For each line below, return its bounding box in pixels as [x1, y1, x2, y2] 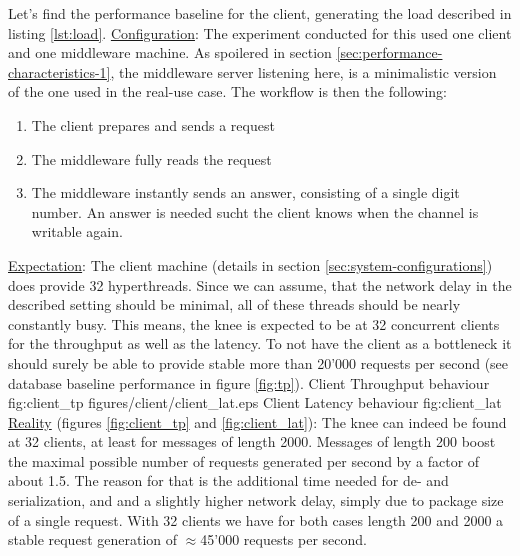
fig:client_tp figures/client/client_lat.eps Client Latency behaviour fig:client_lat [8, 392, 502, 413]
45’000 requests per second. [200, 529, 367, 550]
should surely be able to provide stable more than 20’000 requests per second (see [8, 352, 509, 373]
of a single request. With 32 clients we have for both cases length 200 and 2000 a [8, 509, 504, 530]
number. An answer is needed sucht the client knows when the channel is [31, 201, 479, 222]
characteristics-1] [8, 61, 111, 82]
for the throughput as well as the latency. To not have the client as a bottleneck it [8, 333, 512, 354]
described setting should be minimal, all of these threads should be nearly [8, 294, 461, 315]
